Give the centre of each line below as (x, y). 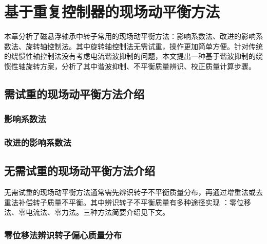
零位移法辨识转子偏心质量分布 (63, 235)
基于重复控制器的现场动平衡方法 (112, 12)
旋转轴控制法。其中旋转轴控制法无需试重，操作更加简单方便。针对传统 (144, 46)
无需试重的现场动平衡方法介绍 (80, 171)
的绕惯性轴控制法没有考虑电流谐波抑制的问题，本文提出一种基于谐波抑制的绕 (133, 56)
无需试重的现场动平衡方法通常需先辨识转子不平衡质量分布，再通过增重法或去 (133, 192)
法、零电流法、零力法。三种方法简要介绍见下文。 (87, 212)
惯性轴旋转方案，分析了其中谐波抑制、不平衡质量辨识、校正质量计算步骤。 (130, 66)
